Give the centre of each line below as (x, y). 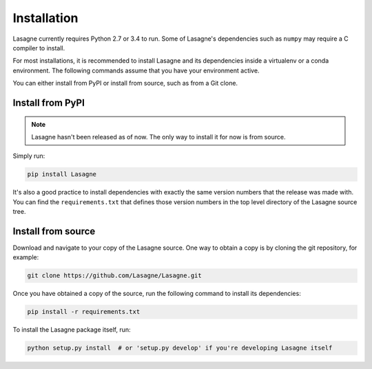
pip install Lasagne (62, 174)
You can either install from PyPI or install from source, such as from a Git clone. (125, 83)
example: (26, 257)
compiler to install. (39, 48)
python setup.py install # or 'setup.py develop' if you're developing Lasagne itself (180, 348)
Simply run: (29, 156)
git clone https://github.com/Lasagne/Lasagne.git (115, 276)
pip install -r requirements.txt (84, 312)
